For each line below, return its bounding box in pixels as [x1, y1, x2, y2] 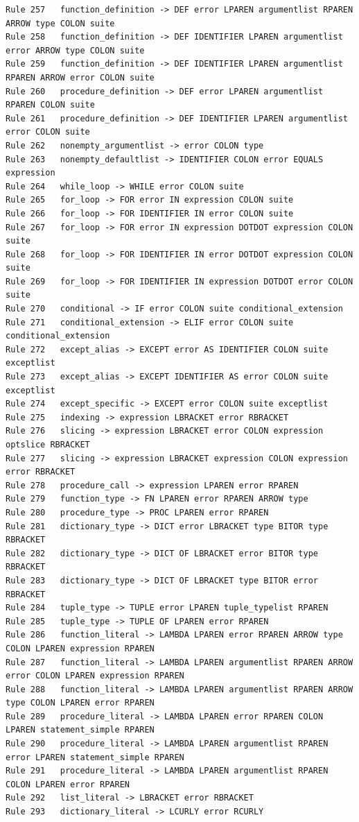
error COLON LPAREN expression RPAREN [6, 671, 184, 681]
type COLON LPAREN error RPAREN [6, 698, 155, 708]
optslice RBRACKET [6, 440, 90, 449]
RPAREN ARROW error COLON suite [6, 72, 155, 83]
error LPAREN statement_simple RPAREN [6, 752, 184, 762]
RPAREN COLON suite [6, 100, 95, 110]
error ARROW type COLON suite [6, 45, 145, 55]
